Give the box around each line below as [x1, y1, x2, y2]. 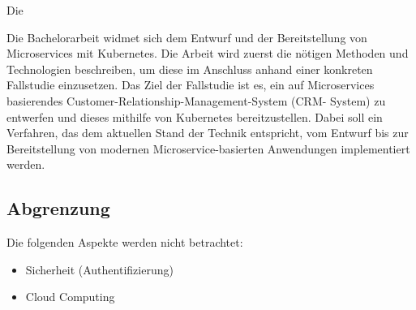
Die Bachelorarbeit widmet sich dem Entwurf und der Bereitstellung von [6, 28, 367, 45]
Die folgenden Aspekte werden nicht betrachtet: [6, 234, 243, 251]
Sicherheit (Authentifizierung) [25, 260, 174, 278]
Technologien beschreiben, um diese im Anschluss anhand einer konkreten [6, 60, 373, 77]
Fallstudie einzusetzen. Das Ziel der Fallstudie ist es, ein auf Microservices [6, 76, 375, 93]
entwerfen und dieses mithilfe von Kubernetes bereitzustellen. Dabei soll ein [6, 108, 383, 125]
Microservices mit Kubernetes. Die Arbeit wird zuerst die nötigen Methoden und [6, 45, 409, 62]
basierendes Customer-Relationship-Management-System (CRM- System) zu [6, 92, 386, 109]
